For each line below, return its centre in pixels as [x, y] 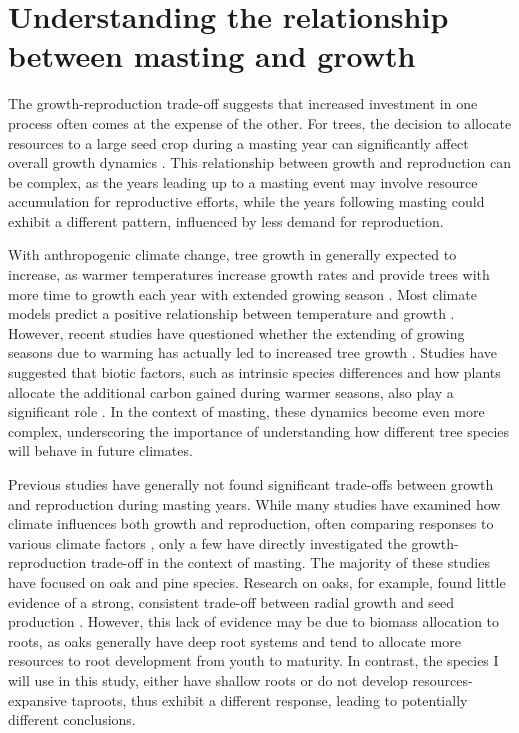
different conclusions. [72, 719]
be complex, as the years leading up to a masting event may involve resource [243, 181]
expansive [37, 699]
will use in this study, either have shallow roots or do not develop [208, 679]
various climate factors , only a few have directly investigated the [207, 542]
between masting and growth [212, 55]
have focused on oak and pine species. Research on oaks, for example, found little [257, 581]
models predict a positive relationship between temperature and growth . [231, 313]
